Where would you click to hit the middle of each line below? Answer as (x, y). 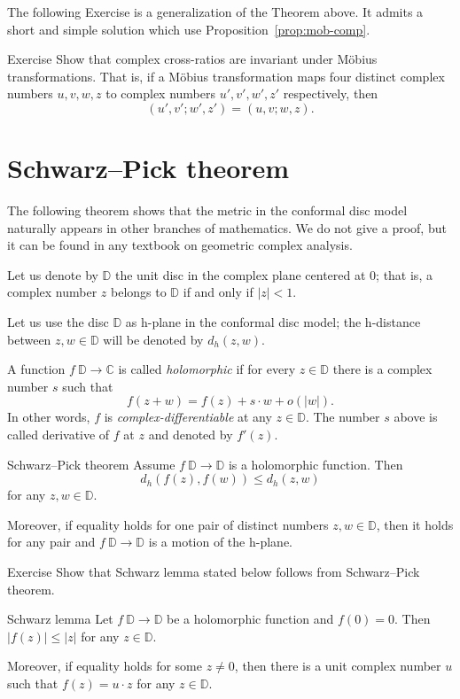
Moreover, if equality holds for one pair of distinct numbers (168, 524)
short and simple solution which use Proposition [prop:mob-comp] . (189, 29)
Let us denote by (53, 274)
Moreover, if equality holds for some (105, 666)
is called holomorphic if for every (207, 369)
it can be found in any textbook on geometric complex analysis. (180, 245)
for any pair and (51, 542)
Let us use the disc (58, 322)
